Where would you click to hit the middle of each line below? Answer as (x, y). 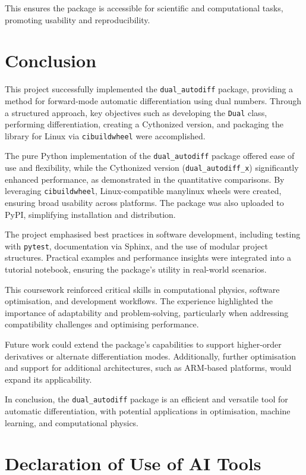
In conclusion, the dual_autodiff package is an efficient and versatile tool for (146, 399)
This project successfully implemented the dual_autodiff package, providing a (149, 89)
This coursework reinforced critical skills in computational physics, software (142, 289)
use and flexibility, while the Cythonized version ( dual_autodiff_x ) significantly (152, 168)
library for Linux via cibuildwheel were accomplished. (105, 135)
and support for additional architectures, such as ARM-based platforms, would (148, 368)
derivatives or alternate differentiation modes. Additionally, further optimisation (151, 356)
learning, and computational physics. (72, 422)
